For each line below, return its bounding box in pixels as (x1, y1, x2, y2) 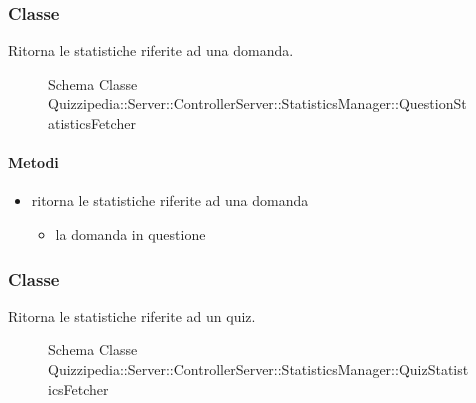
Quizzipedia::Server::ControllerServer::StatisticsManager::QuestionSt (48, 93, 467, 114)
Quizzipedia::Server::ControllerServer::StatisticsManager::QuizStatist (48, 358, 469, 379)
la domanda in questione (55, 223, 206, 244)
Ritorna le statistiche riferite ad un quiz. (8, 305, 256, 326)
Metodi (8, 152, 59, 173)
